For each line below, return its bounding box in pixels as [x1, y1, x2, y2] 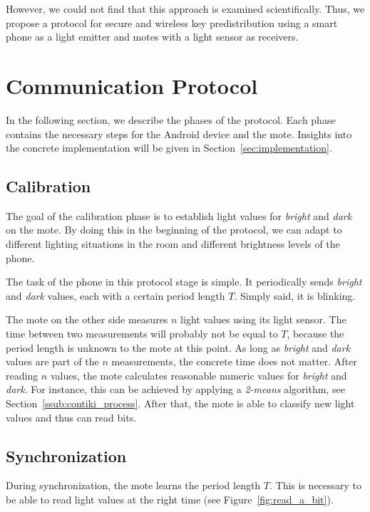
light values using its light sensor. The [180, 312, 346, 327]
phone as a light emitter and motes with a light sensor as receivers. [6, 29, 299, 44]
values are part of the [6, 354, 99, 369]
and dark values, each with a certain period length [6, 288, 225, 303]
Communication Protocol [6, 70, 258, 100]
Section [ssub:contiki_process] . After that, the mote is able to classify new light [6, 396, 355, 411]
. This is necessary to [269, 478, 362, 493]
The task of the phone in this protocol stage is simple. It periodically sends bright [6, 274, 362, 289]
